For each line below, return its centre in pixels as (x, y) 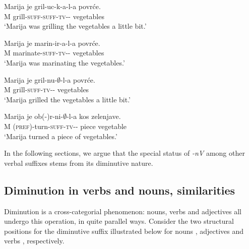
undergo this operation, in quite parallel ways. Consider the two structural (119, 221)
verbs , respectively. (34, 241)
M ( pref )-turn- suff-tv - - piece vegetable (66, 126)
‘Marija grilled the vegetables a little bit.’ (68, 99)
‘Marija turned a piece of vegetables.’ (61, 136)
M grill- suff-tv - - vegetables (47, 89)
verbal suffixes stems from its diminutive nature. (79, 163)
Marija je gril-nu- (31, 79)
